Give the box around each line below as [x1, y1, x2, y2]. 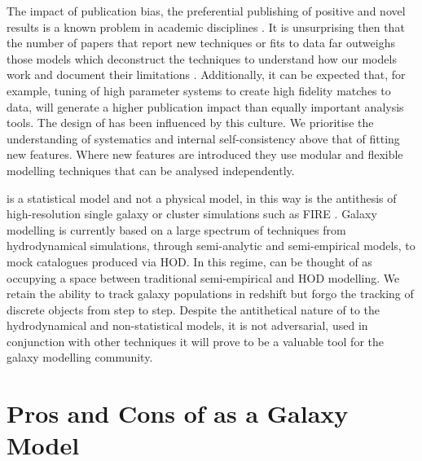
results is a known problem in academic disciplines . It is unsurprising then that [7, 18, 405, 35]
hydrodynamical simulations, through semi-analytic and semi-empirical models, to [7, 237, 415, 254]
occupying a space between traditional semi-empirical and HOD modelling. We [7, 269, 400, 286]
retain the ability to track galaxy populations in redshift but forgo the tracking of [7, 285, 414, 302]
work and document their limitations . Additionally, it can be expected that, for [7, 66, 406, 83]
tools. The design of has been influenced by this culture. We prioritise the [7, 114, 374, 131]
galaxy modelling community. [7, 349, 153, 366]
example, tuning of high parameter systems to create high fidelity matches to [7, 81, 391, 99]
